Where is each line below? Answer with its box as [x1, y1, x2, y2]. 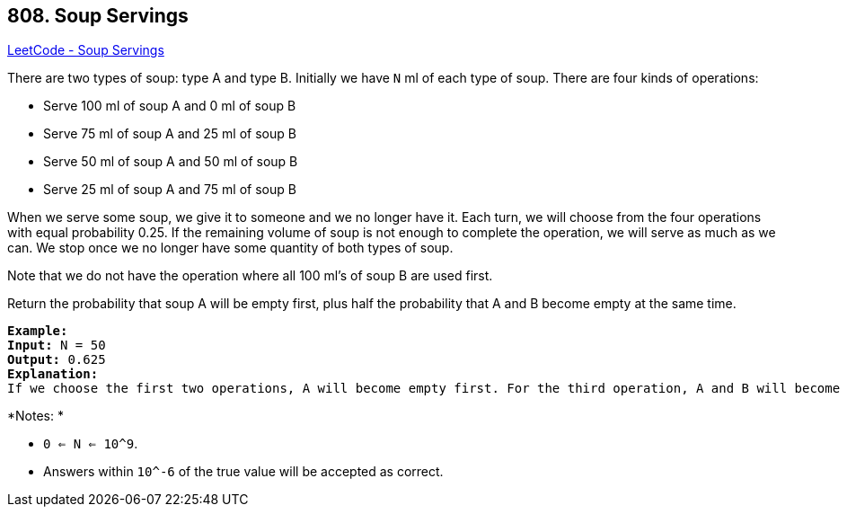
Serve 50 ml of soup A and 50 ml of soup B [43, 154, 298, 170]
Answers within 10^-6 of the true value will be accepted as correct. [43, 464, 444, 480]
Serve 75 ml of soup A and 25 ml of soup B [43, 126, 296, 142]
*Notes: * [7, 408, 64, 424]
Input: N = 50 [7, 338, 106, 353]
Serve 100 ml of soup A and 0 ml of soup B [43, 98, 296, 114]
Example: [7, 323, 68, 339]
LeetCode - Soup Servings [7, 42, 164, 58]
